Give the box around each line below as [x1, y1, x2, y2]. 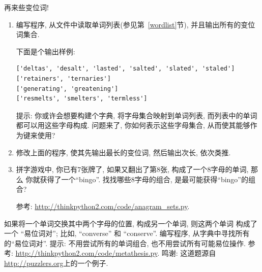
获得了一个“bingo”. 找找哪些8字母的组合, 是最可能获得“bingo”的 [40, 174, 248, 184]
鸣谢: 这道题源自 [161, 248, 216, 258]
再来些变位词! [4, 2, 49, 12]
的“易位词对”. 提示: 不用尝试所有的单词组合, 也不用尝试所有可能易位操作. [4, 237, 246, 248]
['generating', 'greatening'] [16, 85, 119, 92]
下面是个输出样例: [16, 46, 75, 56]
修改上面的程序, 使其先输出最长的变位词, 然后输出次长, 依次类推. [16, 147, 231, 157]
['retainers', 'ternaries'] [16, 75, 111, 82]
